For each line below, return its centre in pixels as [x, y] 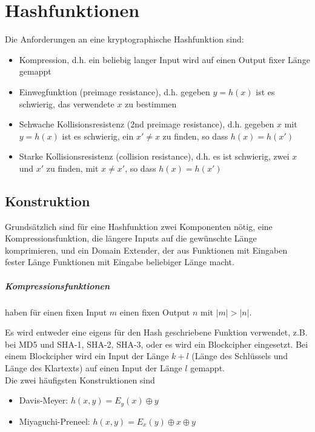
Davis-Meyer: [44, 400]
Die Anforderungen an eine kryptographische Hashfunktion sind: [124, 39]
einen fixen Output [155, 312]
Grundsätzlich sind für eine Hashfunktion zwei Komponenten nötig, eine [139, 226]
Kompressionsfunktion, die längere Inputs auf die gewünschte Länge [131, 238]
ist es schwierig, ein [98, 136]
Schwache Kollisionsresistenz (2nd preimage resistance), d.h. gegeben [147, 124]
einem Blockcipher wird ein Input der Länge [87, 356]
